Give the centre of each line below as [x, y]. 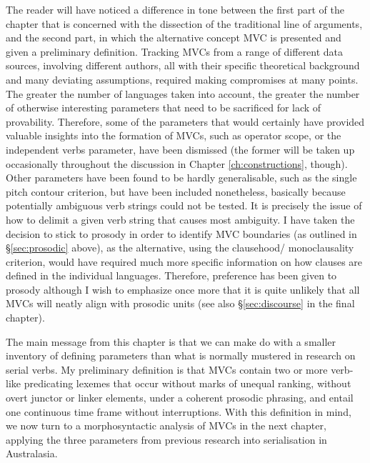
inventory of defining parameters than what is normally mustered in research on [181, 355]
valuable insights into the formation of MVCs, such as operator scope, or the [174, 135]
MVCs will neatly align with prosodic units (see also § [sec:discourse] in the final [180, 303]
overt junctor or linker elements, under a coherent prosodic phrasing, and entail [180, 398]
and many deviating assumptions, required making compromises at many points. [182, 79]
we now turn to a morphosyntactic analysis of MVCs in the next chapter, [166, 425]
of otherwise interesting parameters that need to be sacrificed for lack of [164, 108]
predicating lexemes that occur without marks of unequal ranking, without [187, 383]
